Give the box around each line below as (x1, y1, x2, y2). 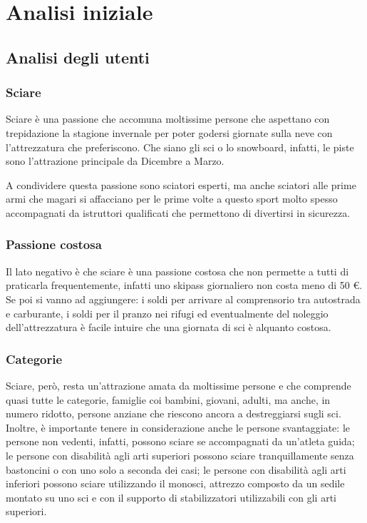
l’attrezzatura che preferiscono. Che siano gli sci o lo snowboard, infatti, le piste (6, 139, 354, 154)
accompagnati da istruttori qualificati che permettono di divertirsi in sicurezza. (6, 205, 351, 220)
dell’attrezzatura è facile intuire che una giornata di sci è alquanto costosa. (6, 320, 331, 335)
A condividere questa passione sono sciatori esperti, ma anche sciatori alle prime (6, 177, 356, 192)
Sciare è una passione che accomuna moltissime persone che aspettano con (6, 111, 330, 126)
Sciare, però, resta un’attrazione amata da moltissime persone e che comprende (6, 377, 351, 392)
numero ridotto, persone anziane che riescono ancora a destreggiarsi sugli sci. (6, 406, 341, 421)
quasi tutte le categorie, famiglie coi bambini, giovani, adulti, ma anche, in (6, 392, 331, 407)
